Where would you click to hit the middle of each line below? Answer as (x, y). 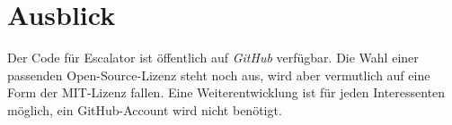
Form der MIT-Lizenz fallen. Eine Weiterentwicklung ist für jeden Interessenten (226, 92)
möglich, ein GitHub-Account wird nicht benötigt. (145, 109)
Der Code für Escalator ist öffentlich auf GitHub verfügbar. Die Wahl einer (213, 58)
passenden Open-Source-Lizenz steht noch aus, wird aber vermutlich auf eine (219, 75)
